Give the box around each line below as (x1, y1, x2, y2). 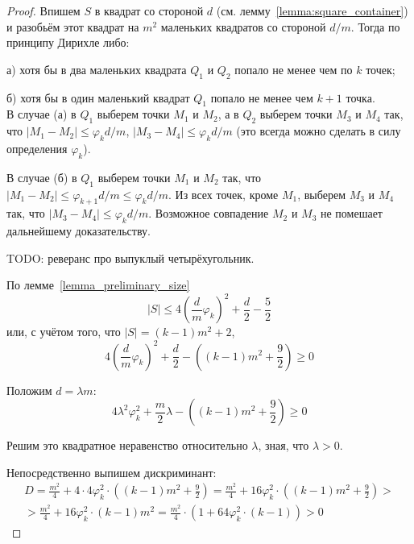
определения (6, 139, 68, 156)
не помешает (320, 205, 383, 222)
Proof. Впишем (6, 2, 81, 19)
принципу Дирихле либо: (6, 34, 130, 51)
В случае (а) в (6, 106, 77, 123)
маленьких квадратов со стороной (160, 18, 326, 35)
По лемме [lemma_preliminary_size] (6, 276, 190, 293)
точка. (346, 89, 375, 106)
